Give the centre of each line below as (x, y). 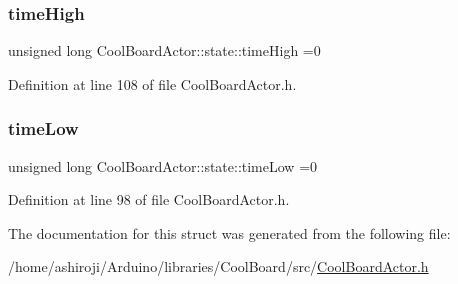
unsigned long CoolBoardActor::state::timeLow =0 (163, 165)
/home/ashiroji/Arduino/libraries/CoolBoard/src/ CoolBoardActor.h (218, 266)
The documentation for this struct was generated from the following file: (229, 232)
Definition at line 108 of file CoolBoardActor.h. (152, 83)
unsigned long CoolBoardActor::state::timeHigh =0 (164, 50)
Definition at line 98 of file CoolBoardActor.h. (149, 199)
